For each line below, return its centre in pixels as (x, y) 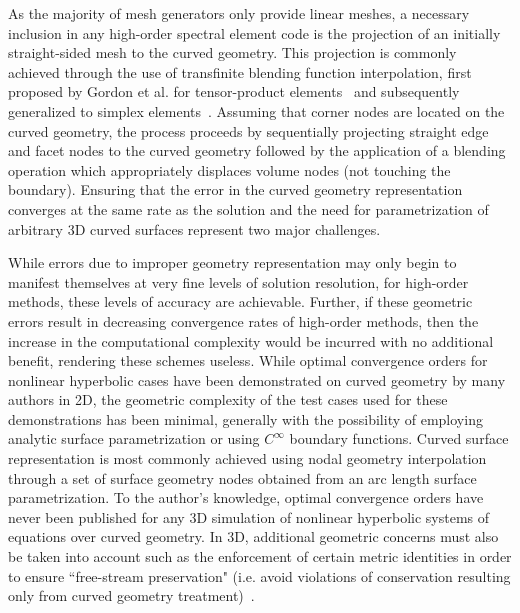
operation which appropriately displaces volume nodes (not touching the (229, 169)
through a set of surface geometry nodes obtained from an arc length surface (242, 477)
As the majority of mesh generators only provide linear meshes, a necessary (239, 13)
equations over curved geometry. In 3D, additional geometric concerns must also (253, 536)
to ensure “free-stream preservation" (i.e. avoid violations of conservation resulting (259, 575)
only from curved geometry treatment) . (131, 595)
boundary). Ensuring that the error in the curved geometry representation (235, 189)
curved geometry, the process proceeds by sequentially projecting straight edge (248, 130)
